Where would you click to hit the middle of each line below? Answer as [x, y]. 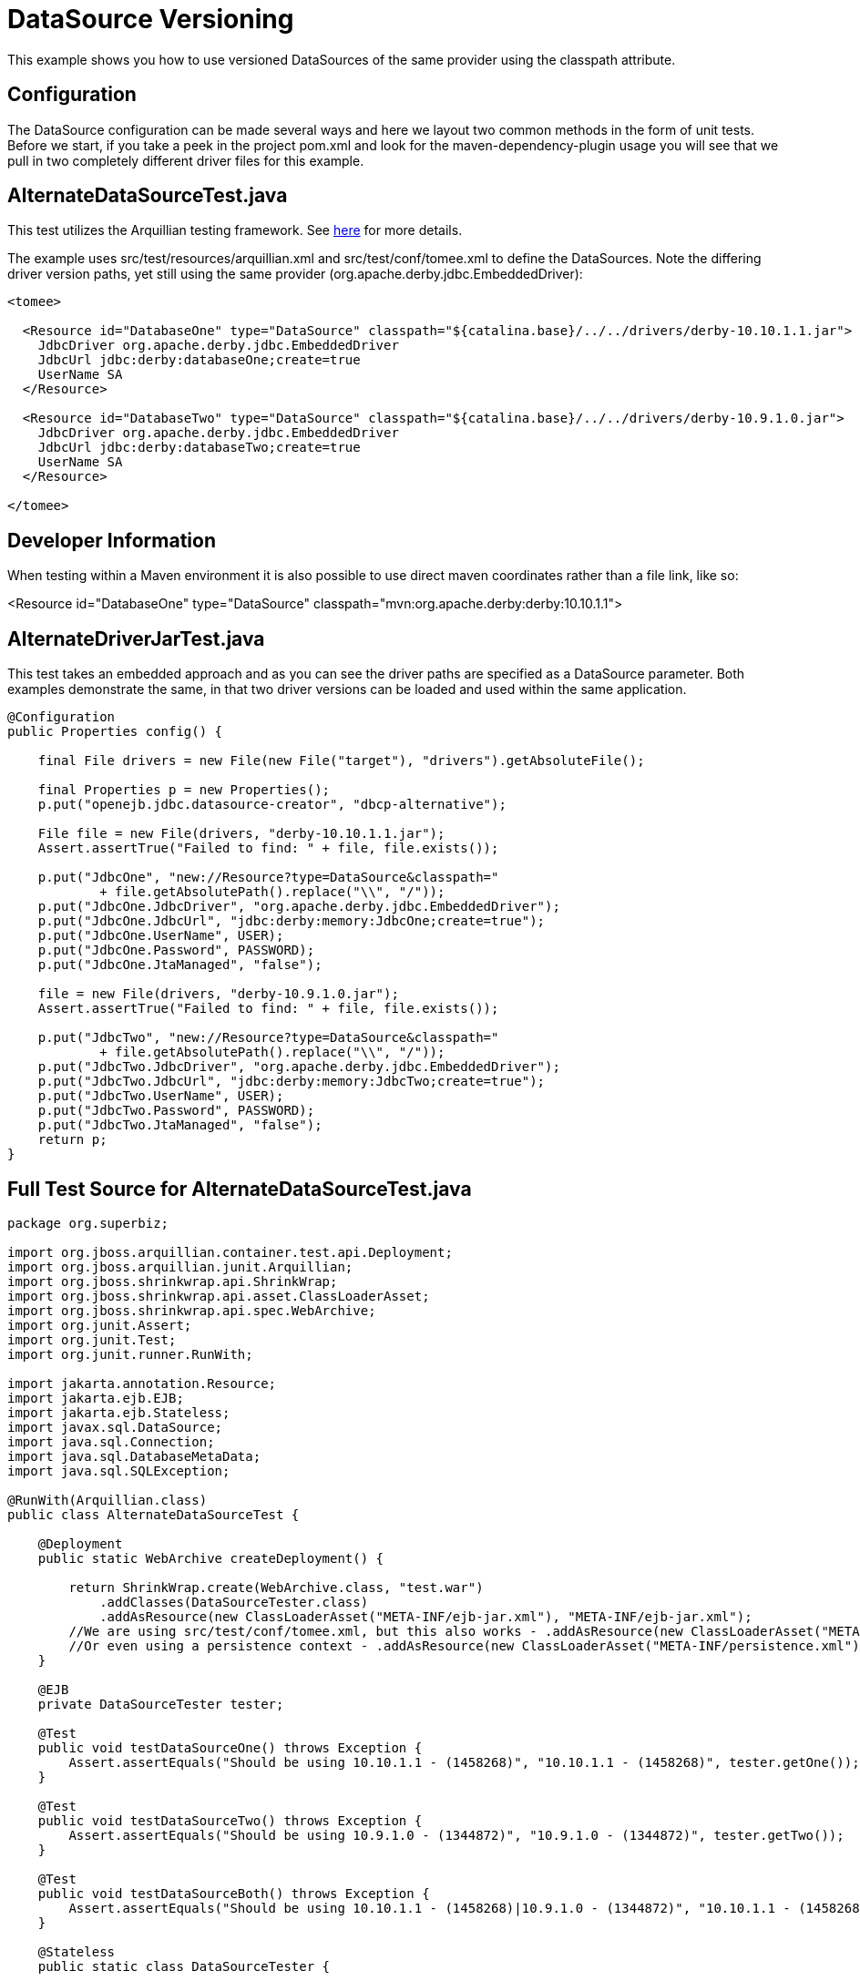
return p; [72, 1140]
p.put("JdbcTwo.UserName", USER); [161, 1096]
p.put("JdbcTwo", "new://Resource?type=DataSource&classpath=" [268, 1038]
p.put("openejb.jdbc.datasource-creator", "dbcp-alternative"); [272, 805]
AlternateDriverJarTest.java [136, 638]
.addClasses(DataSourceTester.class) [234, 1602]
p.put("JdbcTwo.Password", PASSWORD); [176, 1111]
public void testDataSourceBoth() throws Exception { [234, 1893]
